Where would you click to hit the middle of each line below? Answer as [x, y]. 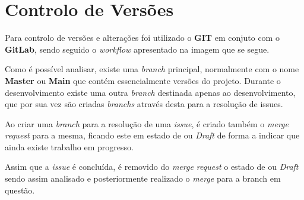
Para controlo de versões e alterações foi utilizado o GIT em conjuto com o [142, 38]
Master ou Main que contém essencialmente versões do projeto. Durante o [143, 80]
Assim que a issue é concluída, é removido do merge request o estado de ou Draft [152, 167]
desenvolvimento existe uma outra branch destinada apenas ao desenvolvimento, [150, 92]
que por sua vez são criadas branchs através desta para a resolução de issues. [144, 104]
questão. [20, 190]
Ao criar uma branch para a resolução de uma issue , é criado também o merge [147, 123]
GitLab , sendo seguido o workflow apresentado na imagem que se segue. [137, 49]
